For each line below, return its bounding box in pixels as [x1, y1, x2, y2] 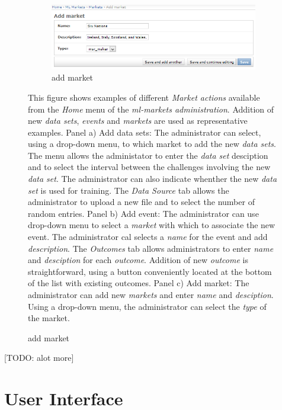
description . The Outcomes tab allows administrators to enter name [28, 242, 274, 254]
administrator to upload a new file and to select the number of [28, 196, 255, 208]
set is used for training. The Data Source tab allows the [28, 184, 229, 196]
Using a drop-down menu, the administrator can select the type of [28, 300, 267, 312]
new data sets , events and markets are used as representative [28, 114, 248, 127]
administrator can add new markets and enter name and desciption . [28, 289, 274, 300]
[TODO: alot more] [4, 351, 74, 364]
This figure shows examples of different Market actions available [28, 91, 260, 103]
